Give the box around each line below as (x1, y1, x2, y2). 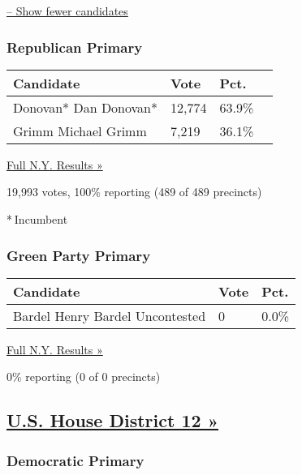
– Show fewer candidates (6, 2, 128, 19)
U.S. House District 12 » (6, 408, 219, 433)
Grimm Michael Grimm (13, 121, 147, 140)
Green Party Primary (6, 245, 151, 265)
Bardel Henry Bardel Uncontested (13, 306, 206, 325)
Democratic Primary (6, 450, 145, 470)
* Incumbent (6, 211, 68, 227)
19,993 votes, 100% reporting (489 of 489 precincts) (6, 183, 262, 200)
